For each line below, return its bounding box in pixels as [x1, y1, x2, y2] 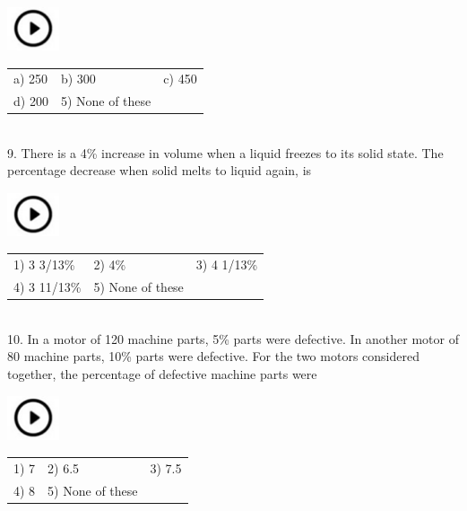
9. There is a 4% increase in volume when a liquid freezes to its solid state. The [7, 143, 444, 162]
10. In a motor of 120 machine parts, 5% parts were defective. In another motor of [7, 329, 459, 348]
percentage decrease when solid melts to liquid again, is [7, 161, 312, 180]
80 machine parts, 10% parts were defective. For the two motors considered [7, 347, 419, 366]
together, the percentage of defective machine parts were [7, 364, 317, 383]
